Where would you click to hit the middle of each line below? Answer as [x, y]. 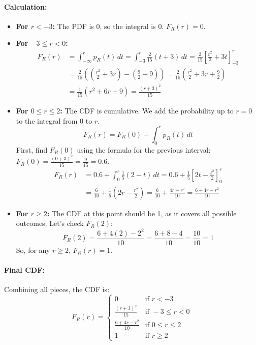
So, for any [33, 250]
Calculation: [26, 6]
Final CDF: [24, 269]
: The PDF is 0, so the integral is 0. [108, 26]
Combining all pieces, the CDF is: [57, 289]
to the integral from [47, 120]
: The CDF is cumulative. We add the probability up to [147, 111]
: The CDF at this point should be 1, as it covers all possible [142, 213]
